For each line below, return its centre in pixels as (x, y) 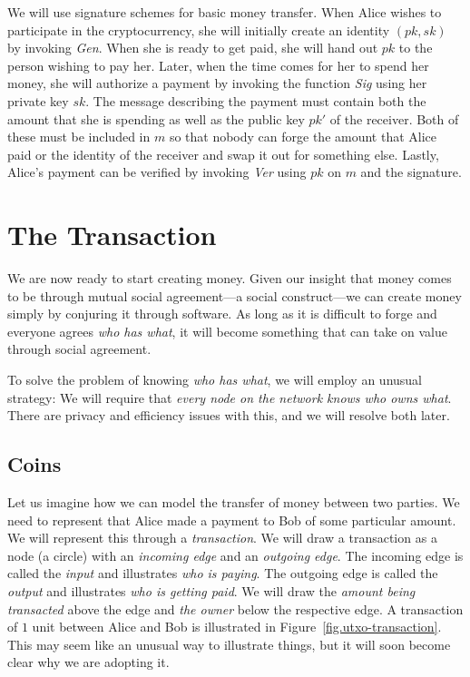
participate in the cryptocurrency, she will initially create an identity (199, 29)
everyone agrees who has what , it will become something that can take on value (227, 331)
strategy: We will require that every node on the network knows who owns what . (230, 397)
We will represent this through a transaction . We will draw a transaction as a (222, 538)
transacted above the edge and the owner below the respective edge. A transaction (235, 608)
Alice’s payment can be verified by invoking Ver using (157, 172)
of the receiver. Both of (394, 118)
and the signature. (411, 172)
